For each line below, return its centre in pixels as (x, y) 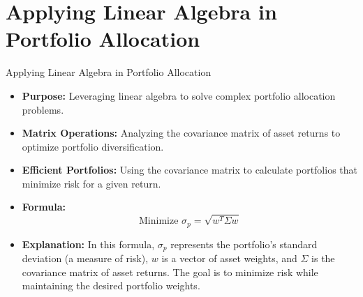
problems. (43, 109)
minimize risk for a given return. (91, 183)
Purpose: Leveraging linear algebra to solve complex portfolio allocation (179, 95)
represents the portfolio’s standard (244, 244)
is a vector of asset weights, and (229, 258)
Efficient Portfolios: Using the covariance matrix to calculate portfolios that (190, 170)
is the (323, 258)
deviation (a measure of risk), (85, 258)
